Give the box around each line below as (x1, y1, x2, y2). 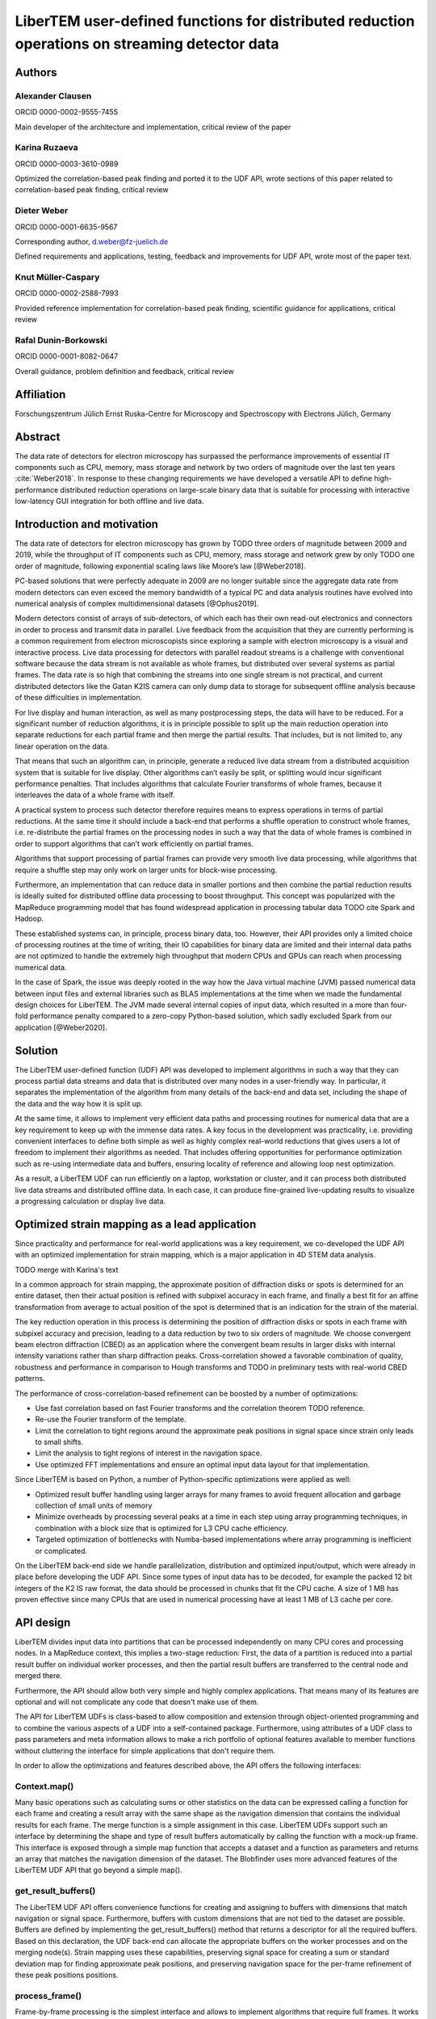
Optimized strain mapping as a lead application (15, 1217, 257, 1231)
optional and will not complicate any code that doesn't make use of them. (15, 1697, 259, 1706)
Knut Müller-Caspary (15, 271, 100, 283)
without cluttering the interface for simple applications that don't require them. (15, 1745, 276, 1756)
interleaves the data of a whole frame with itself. (15, 790, 175, 800)
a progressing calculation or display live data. (15, 1196, 166, 1206)
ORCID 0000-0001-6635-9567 (15, 222, 118, 232)
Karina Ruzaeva (15, 142, 78, 153)
